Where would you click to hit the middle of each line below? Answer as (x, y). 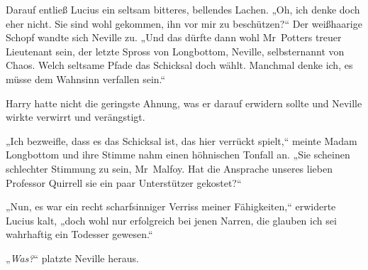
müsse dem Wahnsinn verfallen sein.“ (86, 79)
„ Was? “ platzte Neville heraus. (72, 258)
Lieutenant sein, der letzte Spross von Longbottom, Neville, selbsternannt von (175, 51)
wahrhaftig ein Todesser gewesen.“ (79, 234)
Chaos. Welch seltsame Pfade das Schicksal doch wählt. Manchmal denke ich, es (179, 65)
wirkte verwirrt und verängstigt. (76, 117)
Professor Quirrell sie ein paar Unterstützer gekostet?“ (124, 182)
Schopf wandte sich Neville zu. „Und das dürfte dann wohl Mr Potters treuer (174, 37)
